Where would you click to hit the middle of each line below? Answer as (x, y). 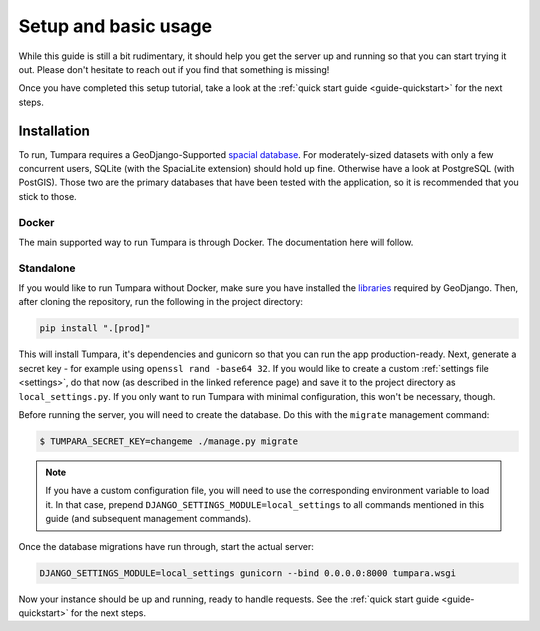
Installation (54, 130)
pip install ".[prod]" (95, 328)
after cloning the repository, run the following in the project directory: (161, 302)
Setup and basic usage (115, 26)
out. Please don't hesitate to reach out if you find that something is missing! (174, 69)
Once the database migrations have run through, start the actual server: (166, 546)
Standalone (47, 268)
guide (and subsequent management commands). (148, 519)
